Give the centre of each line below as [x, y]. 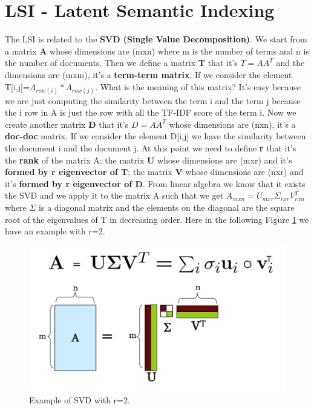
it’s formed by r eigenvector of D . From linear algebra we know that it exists [155, 183]
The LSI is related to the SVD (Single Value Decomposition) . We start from [156, 39]
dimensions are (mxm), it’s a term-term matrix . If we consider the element [149, 74]
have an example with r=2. [55, 231]
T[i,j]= [17, 86]
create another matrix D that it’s [67, 124]
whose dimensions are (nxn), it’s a [232, 124]
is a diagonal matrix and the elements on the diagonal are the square [167, 207]
